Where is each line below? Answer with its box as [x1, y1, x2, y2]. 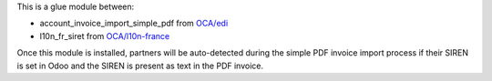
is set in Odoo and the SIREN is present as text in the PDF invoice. [16, 60, 264, 71]
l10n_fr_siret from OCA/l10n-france [39, 30, 170, 41]
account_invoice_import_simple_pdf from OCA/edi [39, 18, 229, 29]
